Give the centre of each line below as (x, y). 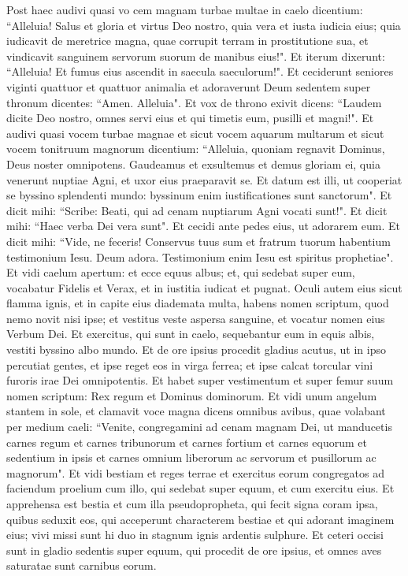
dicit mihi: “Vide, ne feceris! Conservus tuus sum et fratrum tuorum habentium (198, 241)
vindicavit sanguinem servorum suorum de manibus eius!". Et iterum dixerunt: (196, 56)
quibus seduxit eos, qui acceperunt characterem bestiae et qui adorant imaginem (200, 519)
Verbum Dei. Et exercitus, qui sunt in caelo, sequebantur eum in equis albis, (191, 334)
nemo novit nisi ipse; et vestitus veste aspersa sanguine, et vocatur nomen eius (196, 318)
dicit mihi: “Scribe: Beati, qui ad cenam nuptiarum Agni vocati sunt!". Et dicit (197, 210)
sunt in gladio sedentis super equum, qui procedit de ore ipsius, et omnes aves (194, 550)
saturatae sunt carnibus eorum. (82, 565)
